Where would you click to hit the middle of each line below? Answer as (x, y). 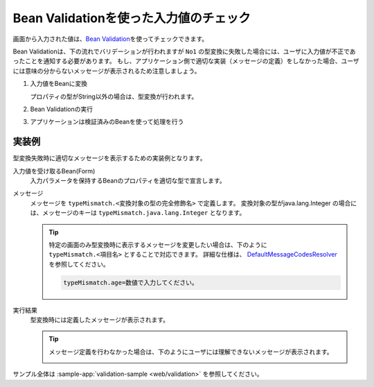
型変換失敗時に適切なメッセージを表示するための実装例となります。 (109, 158)
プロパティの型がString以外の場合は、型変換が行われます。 (114, 96)
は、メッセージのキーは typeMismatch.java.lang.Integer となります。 (138, 213)
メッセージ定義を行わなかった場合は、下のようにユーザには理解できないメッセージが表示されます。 (191, 352)
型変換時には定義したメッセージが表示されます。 (100, 320)
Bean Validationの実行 (62, 109)
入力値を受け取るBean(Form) (54, 171)
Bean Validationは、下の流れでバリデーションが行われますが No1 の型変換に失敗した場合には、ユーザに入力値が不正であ (184, 51)
